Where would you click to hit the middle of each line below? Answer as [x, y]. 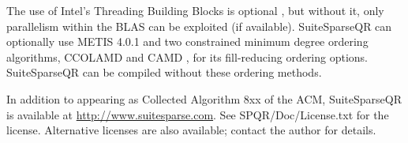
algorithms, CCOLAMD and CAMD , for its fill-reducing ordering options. [187, 56]
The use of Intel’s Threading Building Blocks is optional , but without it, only [195, 10]
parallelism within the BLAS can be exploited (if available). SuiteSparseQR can [199, 26]
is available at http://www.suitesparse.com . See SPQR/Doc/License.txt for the [198, 114]
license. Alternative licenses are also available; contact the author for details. [191, 130]
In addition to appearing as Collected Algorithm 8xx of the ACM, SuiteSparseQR [204, 98]
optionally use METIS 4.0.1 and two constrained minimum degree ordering [187, 41]
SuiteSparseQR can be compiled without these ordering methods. [164, 72]
